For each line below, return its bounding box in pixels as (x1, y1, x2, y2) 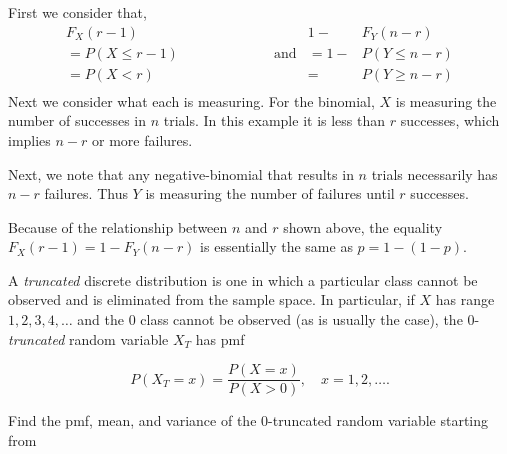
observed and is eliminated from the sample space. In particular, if (8, 289, 415, 310)
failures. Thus (44, 183, 128, 204)
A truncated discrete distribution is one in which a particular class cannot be (8, 269, 478, 290)
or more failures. (92, 129, 193, 150)
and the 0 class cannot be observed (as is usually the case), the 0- (77, 309, 480, 330)
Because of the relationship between (8, 216, 228, 237)
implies (8, 129, 51, 150)
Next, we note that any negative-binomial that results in (8, 163, 354, 184)
